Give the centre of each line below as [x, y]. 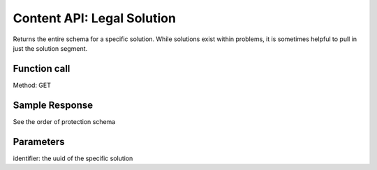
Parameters [39, 142]
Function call [42, 69]
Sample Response [53, 105]
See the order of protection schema [64, 121]
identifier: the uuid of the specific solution [73, 158]
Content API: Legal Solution [94, 18]
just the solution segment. [50, 48]
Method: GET [32, 85]
